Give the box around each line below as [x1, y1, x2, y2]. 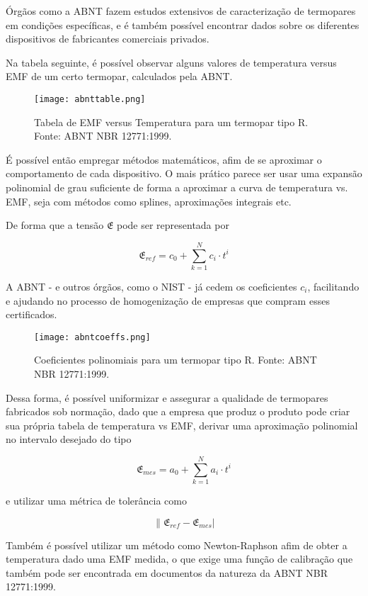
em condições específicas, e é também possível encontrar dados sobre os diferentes [6, 17, 360, 32]
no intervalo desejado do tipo [6, 432, 132, 446]
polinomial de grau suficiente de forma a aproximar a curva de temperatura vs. [6, 180, 348, 194]
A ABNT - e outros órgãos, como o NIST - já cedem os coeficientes [6, 279, 297, 293]
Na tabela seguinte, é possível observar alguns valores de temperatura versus [6, 55, 337, 69]
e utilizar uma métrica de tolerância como [6, 493, 187, 508]
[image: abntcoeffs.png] [34, 332, 151, 342]
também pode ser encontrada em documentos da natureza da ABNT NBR [6, 565, 328, 580]
